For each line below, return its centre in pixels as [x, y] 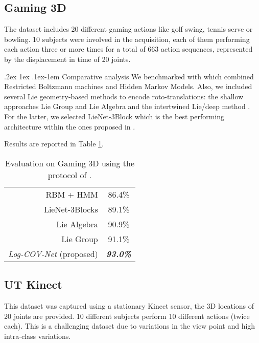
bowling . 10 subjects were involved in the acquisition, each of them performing [127, 39]
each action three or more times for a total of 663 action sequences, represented [128, 49]
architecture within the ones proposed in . [70, 126]
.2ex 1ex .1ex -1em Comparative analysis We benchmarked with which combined [129, 76]
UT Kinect [33, 284]
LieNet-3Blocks [71, 209]
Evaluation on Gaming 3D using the [70, 163]
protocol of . [70, 175]
